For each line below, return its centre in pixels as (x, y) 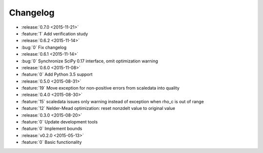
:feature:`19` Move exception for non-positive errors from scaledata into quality (100, 88)
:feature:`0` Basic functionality (52, 142)
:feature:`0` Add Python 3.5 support (57, 75)
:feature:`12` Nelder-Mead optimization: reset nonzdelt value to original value (98, 108)
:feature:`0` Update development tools (59, 122)
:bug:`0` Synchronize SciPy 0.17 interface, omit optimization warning (90, 61)
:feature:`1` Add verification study (55, 33)
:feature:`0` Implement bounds (52, 129)
